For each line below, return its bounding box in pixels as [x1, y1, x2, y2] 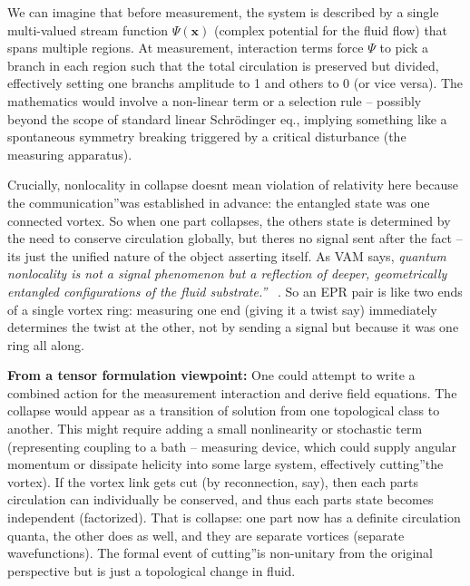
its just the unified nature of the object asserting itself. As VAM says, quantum [7, 246, 446, 265]
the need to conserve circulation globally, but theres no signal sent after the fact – [7, 229, 463, 248]
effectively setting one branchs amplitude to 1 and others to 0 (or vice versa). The [7, 73, 464, 93]
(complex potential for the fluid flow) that [213, 20, 448, 39]
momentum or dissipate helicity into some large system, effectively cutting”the [7, 454, 444, 474]
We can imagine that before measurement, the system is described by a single [7, 3, 439, 21]
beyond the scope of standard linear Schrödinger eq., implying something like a [7, 109, 447, 128]
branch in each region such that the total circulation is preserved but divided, [7, 55, 439, 74]
